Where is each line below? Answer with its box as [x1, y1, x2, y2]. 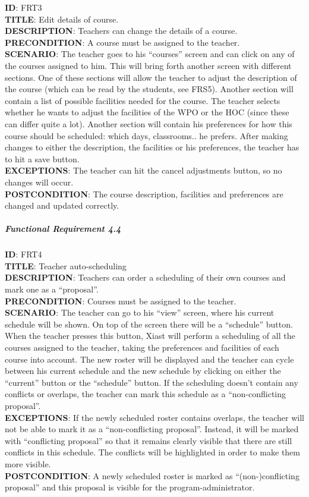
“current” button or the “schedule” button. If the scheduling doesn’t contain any [5, 376, 298, 388]
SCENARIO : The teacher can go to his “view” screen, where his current [5, 306, 275, 319]
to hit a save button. [5, 152, 80, 165]
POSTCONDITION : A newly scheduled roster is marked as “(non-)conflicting [5, 469, 299, 482]
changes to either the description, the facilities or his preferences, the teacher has [5, 141, 299, 153]
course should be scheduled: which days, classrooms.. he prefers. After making [5, 129, 288, 141]
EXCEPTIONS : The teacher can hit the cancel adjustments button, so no [5, 164, 282, 177]
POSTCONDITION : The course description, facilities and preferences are [5, 187, 283, 200]
